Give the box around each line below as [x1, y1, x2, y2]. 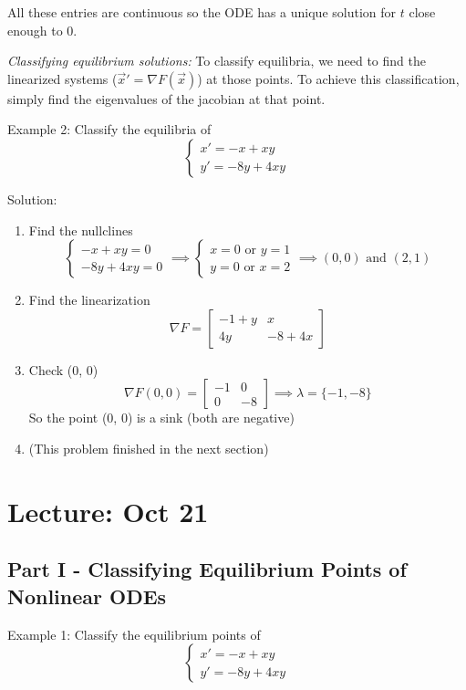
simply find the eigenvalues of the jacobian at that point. [7, 89, 326, 108]
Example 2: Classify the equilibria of [7, 120, 212, 139]
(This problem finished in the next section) [28, 438, 269, 457]
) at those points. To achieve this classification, [197, 68, 460, 88]
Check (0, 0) [28, 360, 98, 379]
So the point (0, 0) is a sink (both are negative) [28, 408, 295, 427]
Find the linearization [28, 290, 150, 309]
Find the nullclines [28, 220, 133, 239]
